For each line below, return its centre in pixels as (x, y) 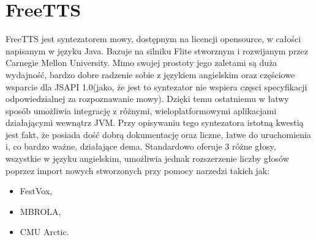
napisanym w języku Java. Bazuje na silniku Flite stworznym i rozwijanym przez (157, 50)
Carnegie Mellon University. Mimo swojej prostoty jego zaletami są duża (141, 63)
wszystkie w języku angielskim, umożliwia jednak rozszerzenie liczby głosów (147, 158)
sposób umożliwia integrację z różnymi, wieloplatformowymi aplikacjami (141, 110)
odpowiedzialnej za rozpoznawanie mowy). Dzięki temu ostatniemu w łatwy (147, 99)
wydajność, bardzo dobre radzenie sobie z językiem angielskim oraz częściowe (150, 74)
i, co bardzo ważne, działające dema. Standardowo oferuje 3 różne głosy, (141, 146)
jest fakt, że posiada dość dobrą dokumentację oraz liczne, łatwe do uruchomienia (158, 134)
